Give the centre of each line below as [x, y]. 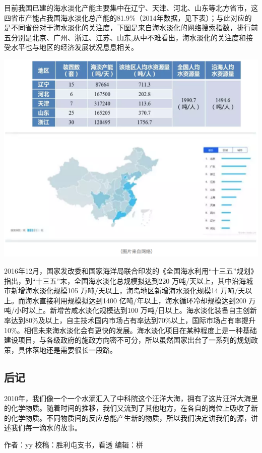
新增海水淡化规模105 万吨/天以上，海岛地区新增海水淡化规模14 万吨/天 [128, 290]
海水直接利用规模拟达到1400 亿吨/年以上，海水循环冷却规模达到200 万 [140, 300]
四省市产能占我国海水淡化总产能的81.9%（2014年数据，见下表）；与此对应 [124, 17]
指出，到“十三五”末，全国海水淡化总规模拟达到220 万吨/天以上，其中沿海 [125, 280]
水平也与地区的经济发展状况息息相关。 [74, 47]
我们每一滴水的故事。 [46, 428]
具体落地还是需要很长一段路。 [67, 349]
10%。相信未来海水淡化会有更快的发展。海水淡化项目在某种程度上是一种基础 [130, 330]
